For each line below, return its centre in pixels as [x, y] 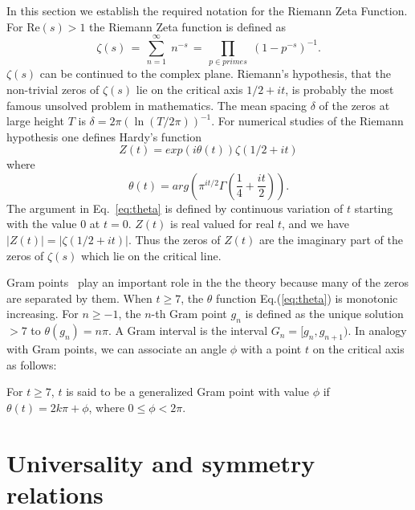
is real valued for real [222, 224]
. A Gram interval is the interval [188, 330]
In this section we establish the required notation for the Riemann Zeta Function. [207, 10]
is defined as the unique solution [324, 314]
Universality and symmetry [161, 462]
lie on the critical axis [189, 89]
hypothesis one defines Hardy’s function [104, 136]
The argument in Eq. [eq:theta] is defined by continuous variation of [175, 208]
